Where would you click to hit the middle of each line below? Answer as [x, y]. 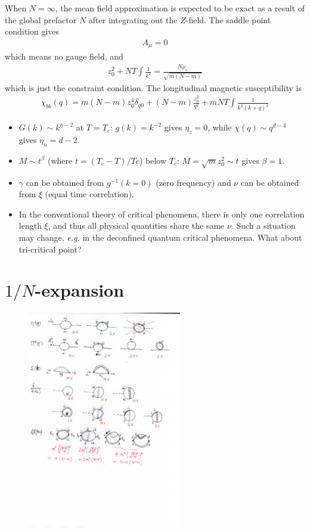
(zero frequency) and [193, 182]
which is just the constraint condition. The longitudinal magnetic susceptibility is [153, 87]
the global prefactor [41, 19]
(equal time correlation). [89, 194]
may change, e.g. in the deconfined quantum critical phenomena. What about [160, 237]
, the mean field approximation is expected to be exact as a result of [180, 8]
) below [153, 160]
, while [220, 127]
